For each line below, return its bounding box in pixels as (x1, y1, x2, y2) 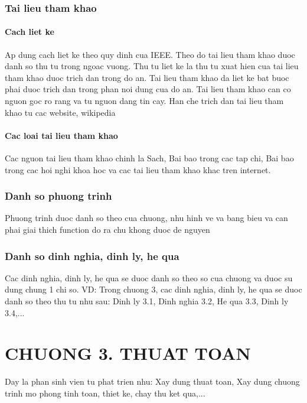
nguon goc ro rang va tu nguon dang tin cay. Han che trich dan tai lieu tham (5, 95, 284, 107)
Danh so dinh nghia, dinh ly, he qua (5, 248, 179, 263)
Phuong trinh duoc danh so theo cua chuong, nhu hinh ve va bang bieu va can (5, 212, 288, 224)
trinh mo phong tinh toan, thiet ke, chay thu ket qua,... (5, 386, 205, 399)
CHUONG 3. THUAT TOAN (5, 341, 251, 365)
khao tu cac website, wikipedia (5, 106, 116, 118)
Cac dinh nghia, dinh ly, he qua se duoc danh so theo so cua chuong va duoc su (5, 271, 293, 284)
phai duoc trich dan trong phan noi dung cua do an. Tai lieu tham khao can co (5, 83, 291, 95)
